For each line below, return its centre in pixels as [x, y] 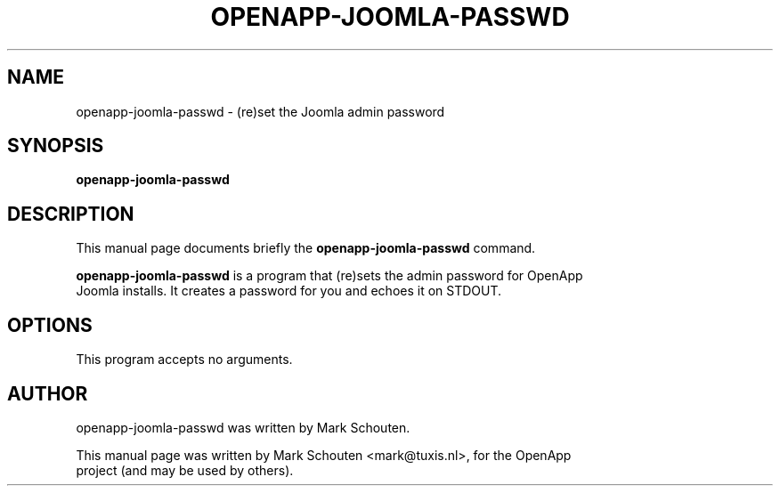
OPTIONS [50, 325]
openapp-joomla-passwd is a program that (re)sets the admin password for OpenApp [329, 276]
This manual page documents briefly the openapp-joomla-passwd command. [306, 248]
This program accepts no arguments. [184, 360]
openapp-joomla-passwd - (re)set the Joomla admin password [260, 111]
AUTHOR [48, 393]
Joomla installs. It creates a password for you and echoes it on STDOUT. [289, 291]
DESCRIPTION [71, 214]
